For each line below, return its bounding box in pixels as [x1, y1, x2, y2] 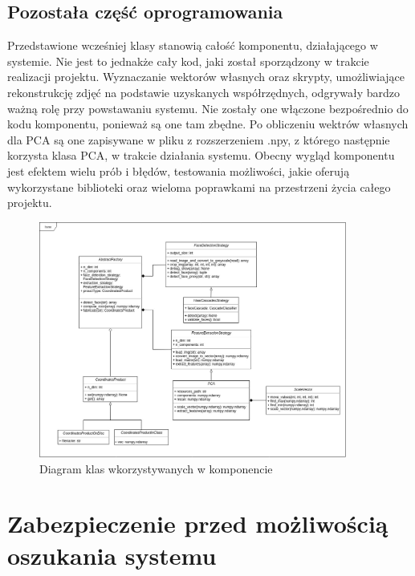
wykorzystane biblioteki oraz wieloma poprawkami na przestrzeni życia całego [7, 178, 391, 195]
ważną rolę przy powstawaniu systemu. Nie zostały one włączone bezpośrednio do [7, 99, 409, 116]
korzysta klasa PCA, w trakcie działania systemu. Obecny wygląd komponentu [7, 147, 395, 164]
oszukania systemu [7, 538, 217, 571]
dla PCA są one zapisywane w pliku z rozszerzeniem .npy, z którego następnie [7, 131, 390, 148]
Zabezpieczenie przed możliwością [7, 507, 389, 540]
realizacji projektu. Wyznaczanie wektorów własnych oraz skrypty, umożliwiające [7, 68, 405, 85]
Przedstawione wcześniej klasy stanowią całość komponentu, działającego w [7, 37, 378, 54]
